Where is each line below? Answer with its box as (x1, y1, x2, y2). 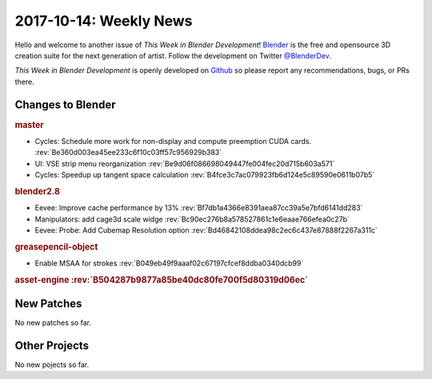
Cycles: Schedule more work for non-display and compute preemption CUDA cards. (34, 136, 312, 146)
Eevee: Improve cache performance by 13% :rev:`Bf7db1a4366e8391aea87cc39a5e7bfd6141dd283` (34, 203, 363, 213)
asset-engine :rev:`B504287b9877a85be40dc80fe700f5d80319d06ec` (14, 274, 308, 285)
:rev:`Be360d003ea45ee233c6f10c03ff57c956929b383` (34, 148, 222, 158)
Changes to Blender (14, 98, 116, 111)
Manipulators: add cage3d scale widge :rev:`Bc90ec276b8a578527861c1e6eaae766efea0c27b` (34, 214, 350, 224)
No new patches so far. (14, 318, 92, 328)
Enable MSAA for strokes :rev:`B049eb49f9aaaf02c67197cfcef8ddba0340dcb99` (34, 258, 304, 268)
